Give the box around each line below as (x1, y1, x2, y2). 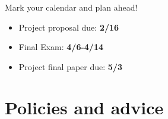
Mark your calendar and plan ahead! (5, 1, 138, 13)
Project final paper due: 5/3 (18, 60, 122, 72)
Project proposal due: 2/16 (18, 21, 119, 33)
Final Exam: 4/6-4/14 (18, 41, 104, 53)
